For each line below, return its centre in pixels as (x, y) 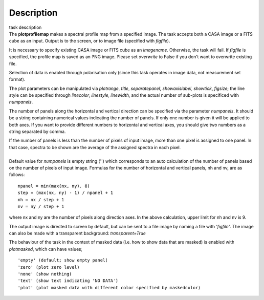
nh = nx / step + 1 (41, 200)
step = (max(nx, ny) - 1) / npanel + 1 (66, 193)
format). (17, 79)
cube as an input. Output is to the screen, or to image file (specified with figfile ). (90, 41)
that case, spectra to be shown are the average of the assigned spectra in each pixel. (95, 147)
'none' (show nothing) (45, 274)
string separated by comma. (37, 131)
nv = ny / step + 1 (41, 206)
